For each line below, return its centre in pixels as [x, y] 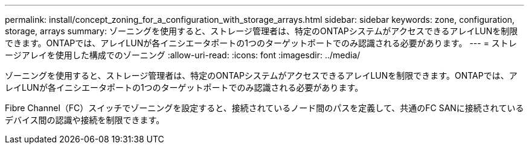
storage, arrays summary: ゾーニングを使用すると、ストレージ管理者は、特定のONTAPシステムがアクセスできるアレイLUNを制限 [261, 31]
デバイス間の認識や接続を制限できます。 [85, 120]
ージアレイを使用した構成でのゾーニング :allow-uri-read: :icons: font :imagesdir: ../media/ [183, 55]
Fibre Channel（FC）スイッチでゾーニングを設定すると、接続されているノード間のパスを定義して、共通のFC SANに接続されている [264, 108]
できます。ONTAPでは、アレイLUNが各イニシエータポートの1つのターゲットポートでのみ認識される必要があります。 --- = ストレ [261, 43]
